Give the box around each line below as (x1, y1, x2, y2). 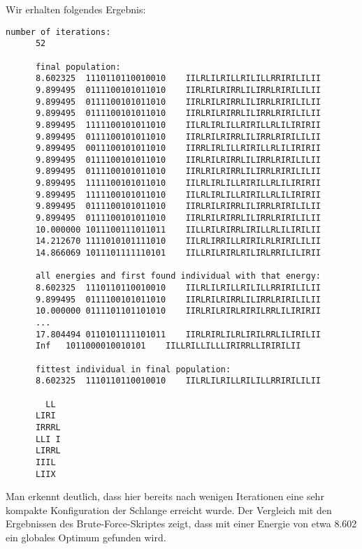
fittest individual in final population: (35, 364, 231, 374)
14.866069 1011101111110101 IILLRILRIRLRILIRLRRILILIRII (35, 248, 321, 258)
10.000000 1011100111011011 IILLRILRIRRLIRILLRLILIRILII (35, 224, 321, 235)
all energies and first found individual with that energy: (35, 271, 321, 281)
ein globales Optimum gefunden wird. (6, 529, 166, 544)
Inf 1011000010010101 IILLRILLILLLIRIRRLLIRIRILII (35, 341, 301, 351)
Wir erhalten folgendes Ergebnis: (6, 2, 146, 16)
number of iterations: (6, 27, 111, 37)
